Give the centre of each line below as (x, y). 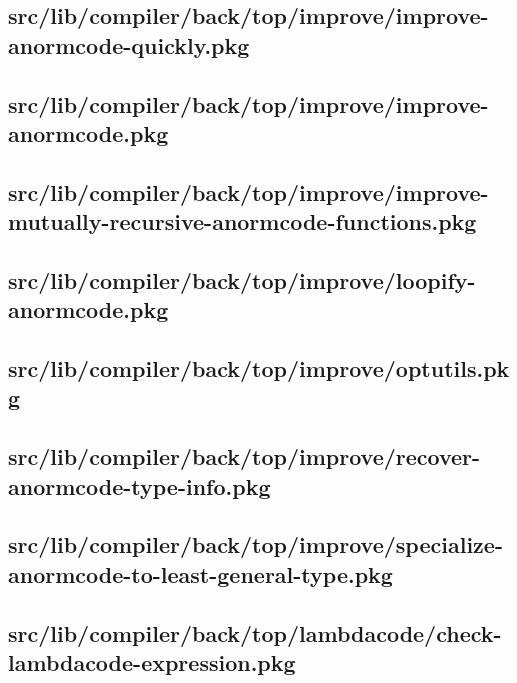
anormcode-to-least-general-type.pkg (200, 573)
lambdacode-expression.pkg (152, 661)
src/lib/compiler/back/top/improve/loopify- (242, 279)
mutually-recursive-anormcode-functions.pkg (242, 221)
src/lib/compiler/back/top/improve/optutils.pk (259, 368)
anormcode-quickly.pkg (129, 44)
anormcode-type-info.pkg (139, 485)
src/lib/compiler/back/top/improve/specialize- (255, 544)
